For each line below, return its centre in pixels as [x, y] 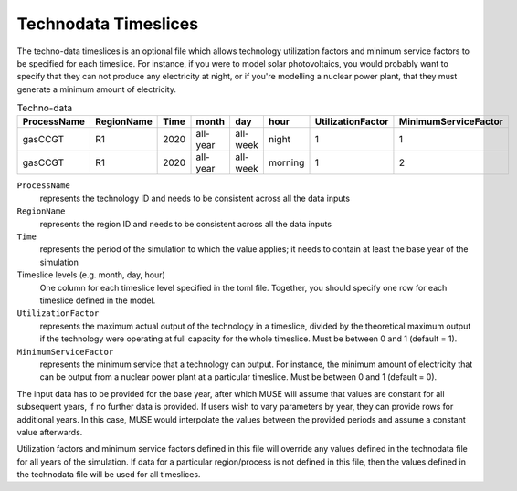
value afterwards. [50, 432]
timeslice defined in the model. [98, 300]
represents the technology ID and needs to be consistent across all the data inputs [195, 198]
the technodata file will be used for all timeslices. [109, 475]
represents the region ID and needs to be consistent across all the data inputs [186, 224]
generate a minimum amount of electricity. [97, 89]
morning [286, 162]
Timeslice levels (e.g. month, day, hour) [91, 275]
